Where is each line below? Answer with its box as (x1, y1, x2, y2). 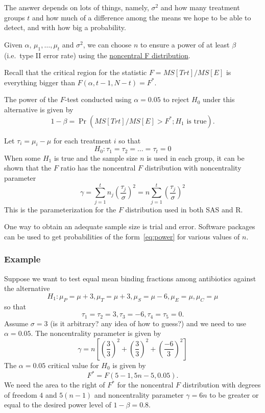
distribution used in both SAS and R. (125, 204, 243, 214)
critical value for (47, 359, 99, 370)
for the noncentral (117, 379, 174, 390)
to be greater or (209, 389, 259, 400)
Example (4, 253, 41, 265)
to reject (163, 94, 189, 105)
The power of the (4, 94, 58, 105)
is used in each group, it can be (147, 152, 245, 163)
